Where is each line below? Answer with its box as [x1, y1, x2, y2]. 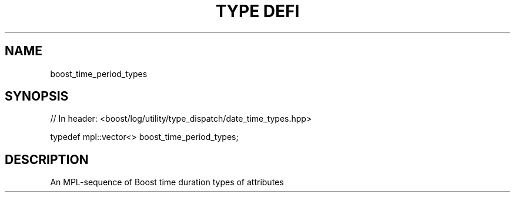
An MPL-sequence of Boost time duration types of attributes [50, 177, 284, 188]
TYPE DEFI [215, 1, 300, 21]
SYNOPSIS [5, 89, 69, 104]
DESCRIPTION [5, 152, 89, 167]
